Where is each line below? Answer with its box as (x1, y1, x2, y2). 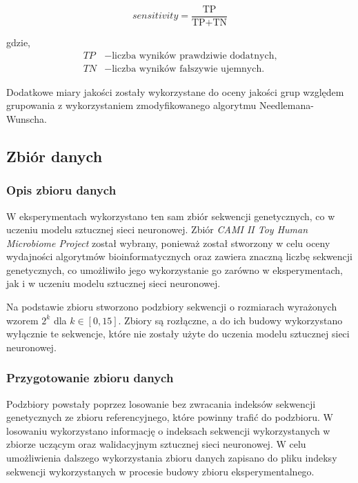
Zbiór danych (6, 145, 103, 166)
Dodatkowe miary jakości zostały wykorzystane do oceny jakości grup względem (6, 84, 344, 99)
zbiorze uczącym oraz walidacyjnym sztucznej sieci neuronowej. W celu (6, 437, 306, 451)
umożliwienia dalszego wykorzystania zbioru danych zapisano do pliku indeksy (6, 451, 337, 465)
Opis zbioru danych (6, 181, 117, 199)
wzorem (6, 313, 39, 327)
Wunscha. (6, 111, 47, 126)
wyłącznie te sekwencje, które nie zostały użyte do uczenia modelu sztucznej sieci (6, 326, 350, 341)
